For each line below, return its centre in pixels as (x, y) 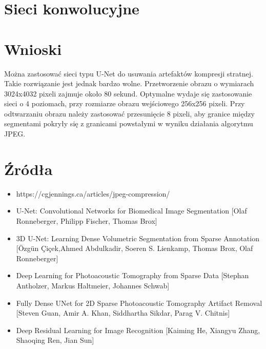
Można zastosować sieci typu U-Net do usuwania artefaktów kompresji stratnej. (129, 73)
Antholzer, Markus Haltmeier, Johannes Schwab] (93, 285)
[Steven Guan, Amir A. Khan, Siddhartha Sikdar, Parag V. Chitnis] (123, 313)
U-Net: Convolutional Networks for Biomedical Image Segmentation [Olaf (131, 211)
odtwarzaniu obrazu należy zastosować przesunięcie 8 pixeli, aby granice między (129, 113)
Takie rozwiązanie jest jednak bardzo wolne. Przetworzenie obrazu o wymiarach (129, 83)
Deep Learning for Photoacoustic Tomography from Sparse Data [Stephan (132, 275)
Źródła (28, 169)
